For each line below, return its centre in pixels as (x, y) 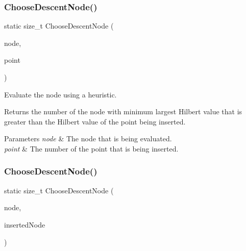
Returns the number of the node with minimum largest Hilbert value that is (123, 111)
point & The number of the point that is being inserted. (91, 148)
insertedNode (25, 224)
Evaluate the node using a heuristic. (60, 94)
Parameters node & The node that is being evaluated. (88, 139)
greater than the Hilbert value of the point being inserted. (95, 121)
